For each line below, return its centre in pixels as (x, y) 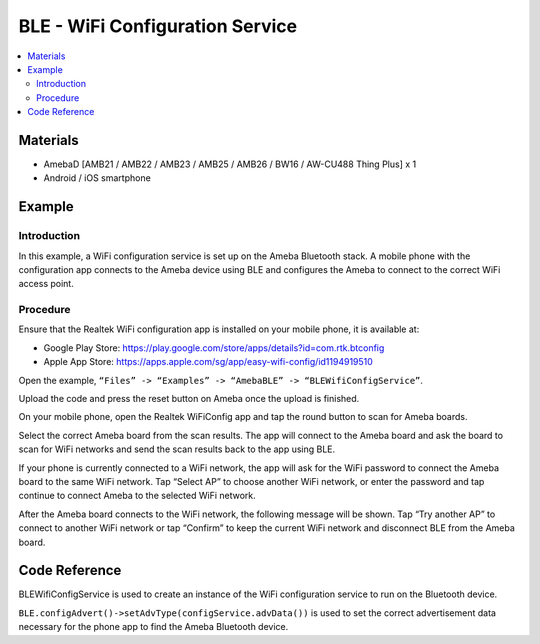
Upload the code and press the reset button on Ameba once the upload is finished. (189, 399)
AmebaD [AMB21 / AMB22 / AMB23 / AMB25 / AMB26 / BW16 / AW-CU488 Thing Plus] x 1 (230, 164)
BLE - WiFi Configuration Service (158, 26)
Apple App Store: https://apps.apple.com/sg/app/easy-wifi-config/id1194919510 (208, 362)
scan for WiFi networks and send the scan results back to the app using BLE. (177, 449)
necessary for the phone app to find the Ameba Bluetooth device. (153, 627)
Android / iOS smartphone (97, 178)
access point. (46, 284)
